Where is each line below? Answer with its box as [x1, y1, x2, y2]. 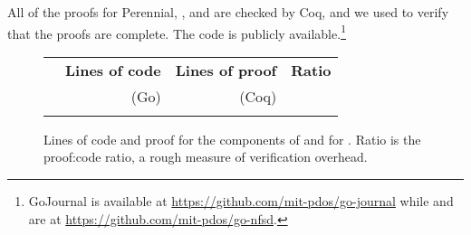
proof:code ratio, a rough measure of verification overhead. [43, 147, 368, 166]
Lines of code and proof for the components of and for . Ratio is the [43, 129, 421, 148]
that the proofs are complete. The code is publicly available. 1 [7, 21, 346, 42]
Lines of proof [175, 59, 277, 80]
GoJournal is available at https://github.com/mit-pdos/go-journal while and [28, 192, 454, 211]
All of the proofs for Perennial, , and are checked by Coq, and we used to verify [7, 3, 449, 21]
